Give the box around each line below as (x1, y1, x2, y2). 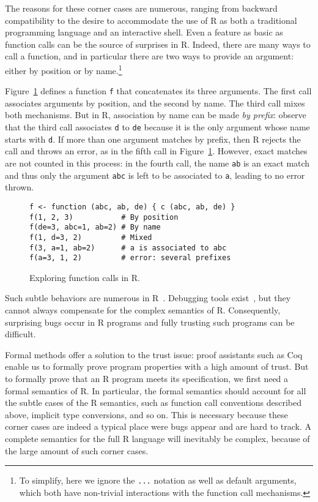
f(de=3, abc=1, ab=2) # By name (29, 223, 161, 232)
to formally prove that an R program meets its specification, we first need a (5, 372, 289, 384)
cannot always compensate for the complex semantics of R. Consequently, (5, 304, 281, 316)
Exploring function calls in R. (29, 271, 140, 283)
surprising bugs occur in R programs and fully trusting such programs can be (5, 315, 295, 328)
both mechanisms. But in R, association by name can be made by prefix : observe (5, 108, 306, 121)
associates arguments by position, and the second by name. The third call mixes (5, 96, 305, 109)
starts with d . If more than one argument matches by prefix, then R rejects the (5, 132, 301, 145)
